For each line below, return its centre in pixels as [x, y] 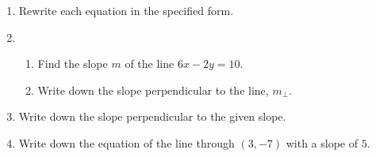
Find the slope [73, 64]
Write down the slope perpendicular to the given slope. [152, 116]
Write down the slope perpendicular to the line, [153, 90]
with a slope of [322, 142]
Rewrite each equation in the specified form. [126, 10]
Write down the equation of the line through [127, 142]
